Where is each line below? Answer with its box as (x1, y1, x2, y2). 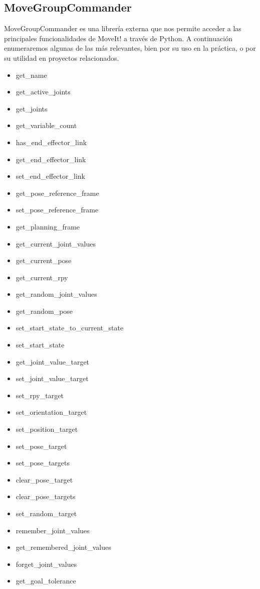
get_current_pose (16, 255, 72, 266)
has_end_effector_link (16, 137, 87, 147)
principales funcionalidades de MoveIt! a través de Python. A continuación (4, 33, 232, 43)
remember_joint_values (16, 525, 90, 535)
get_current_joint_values (16, 238, 96, 249)
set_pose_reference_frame (16, 204, 99, 215)
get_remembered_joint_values (16, 542, 111, 552)
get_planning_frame (16, 221, 80, 231)
